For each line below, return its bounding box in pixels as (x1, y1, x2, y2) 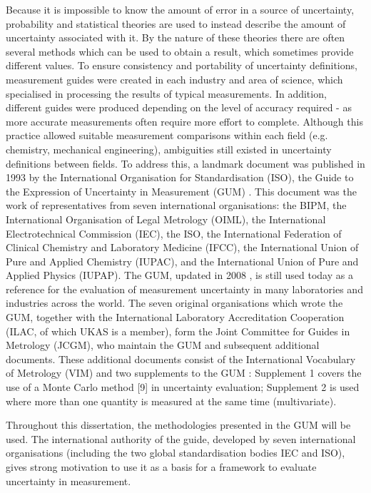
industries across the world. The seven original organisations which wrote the (6, 295, 343, 310)
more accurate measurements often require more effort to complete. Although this (6, 113, 363, 128)
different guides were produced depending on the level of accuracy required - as (6, 100, 352, 115)
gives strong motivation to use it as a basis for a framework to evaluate (6, 459, 317, 474)
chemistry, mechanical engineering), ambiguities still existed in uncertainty (6, 141, 332, 156)
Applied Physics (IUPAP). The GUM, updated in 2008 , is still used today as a (6, 268, 353, 283)
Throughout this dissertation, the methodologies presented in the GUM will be (6, 417, 351, 432)
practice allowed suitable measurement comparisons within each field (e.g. (6, 128, 328, 143)
